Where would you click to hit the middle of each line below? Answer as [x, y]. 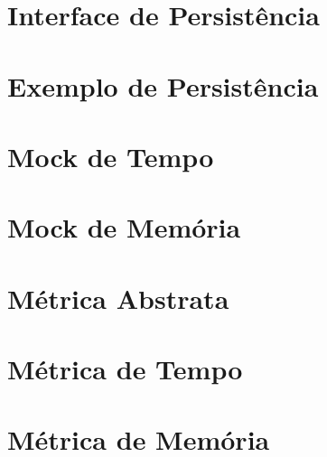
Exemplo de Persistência [163, 85]
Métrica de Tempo [125, 369]
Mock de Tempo [111, 156]
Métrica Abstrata [118, 298]
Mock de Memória [124, 227]
